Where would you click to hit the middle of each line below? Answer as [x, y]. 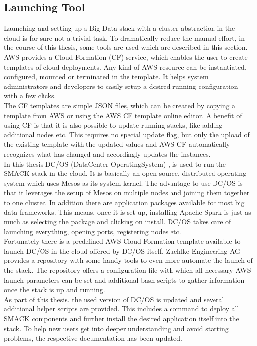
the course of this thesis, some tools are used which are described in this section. [126, 47]
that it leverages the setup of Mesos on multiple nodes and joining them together [127, 193]
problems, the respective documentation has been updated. [93, 338]
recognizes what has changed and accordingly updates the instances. [107, 153]
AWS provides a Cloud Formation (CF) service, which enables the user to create [126, 57]
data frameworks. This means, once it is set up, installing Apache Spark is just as [128, 212]
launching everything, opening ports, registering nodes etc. [93, 231]
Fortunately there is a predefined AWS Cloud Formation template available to [122, 241]
